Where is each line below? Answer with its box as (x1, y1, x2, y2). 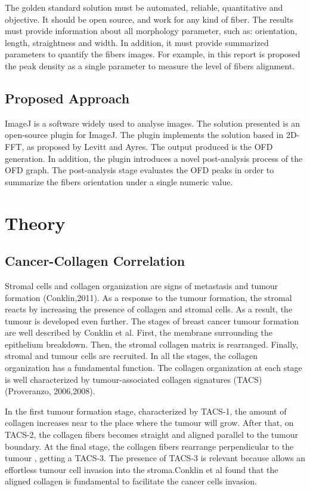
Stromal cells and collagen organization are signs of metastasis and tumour (5, 279, 278, 291)
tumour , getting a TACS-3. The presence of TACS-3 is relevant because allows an (5, 452, 305, 464)
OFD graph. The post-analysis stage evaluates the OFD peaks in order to (5, 164, 274, 176)
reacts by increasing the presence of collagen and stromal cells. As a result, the (5, 303, 293, 315)
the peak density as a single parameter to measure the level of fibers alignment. (5, 59, 295, 72)
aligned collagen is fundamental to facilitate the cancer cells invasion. (5, 475, 257, 487)
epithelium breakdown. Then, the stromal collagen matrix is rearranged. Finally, (5, 337, 299, 350)
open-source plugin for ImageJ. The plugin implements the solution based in (5, 128, 284, 141)
